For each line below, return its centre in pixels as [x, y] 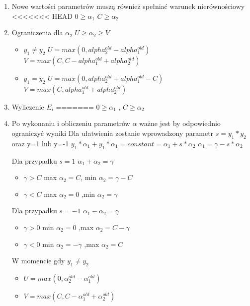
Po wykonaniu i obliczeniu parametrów [71, 123]
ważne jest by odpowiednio [180, 123]
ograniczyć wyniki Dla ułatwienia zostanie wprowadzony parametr [113, 133]
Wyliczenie [28, 106]
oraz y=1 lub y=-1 [40, 143]
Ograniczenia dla [37, 32]
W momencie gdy [38, 261]
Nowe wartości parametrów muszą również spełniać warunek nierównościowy [128, 6]
